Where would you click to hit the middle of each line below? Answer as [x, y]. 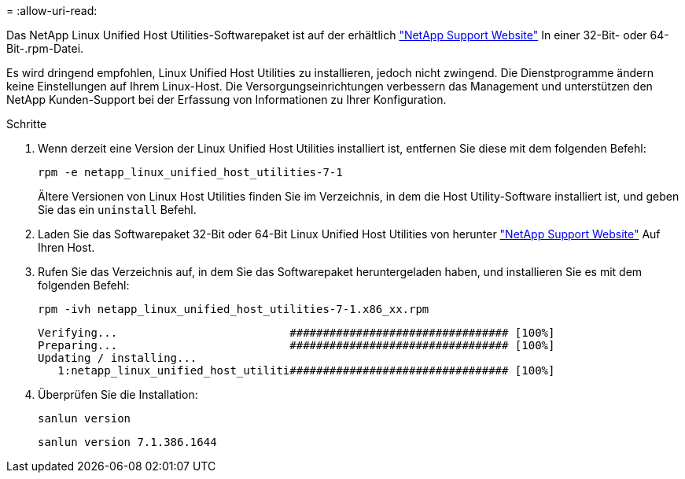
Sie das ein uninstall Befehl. [117, 210]
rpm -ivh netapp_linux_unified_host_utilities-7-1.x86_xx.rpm [234, 309]
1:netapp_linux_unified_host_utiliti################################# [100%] [306, 370]
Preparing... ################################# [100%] [296, 345]
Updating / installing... [118, 358]
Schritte [27, 124]
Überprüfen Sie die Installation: [118, 394]
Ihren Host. [66, 247]
